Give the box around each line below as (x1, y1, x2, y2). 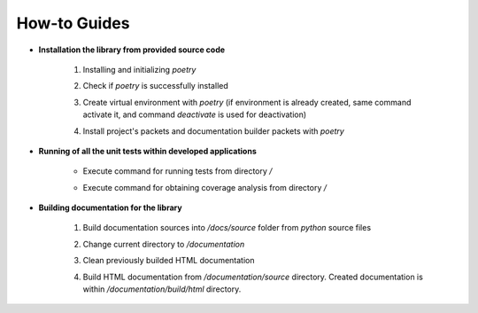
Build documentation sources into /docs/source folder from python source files (82, 223, 372, 233)
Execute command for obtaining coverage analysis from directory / (82, 182, 328, 192)
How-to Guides (16, 13, 130, 33)
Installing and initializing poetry (82, 64, 197, 74)
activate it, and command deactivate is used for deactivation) (82, 109, 307, 120)
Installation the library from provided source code (38, 44, 226, 55)
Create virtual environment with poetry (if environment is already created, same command (82, 97, 412, 107)
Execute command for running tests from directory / (82, 166, 273, 176)
